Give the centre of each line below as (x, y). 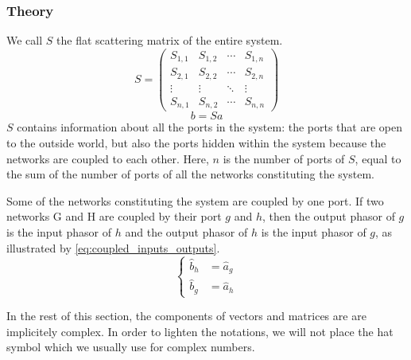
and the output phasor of (186, 231)
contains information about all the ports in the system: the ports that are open (209, 127)
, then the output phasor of (328, 216)
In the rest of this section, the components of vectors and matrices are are (186, 316)
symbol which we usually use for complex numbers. (131, 347)
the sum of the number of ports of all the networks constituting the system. (190, 174)
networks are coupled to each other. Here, (108, 158)
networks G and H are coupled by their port (114, 216)
